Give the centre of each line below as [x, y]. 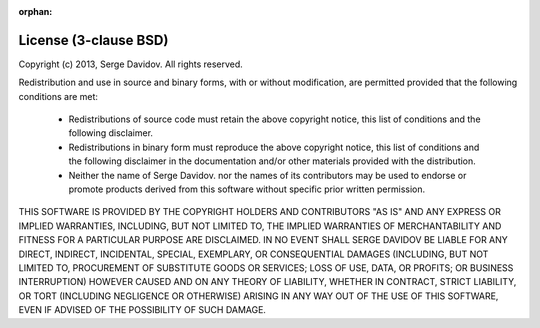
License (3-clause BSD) [93, 40]
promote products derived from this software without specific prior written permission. [247, 189]
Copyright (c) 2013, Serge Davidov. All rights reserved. [131, 64]
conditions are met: [58, 96]
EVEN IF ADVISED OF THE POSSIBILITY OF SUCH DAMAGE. [142, 310]
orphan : [35, 11]
